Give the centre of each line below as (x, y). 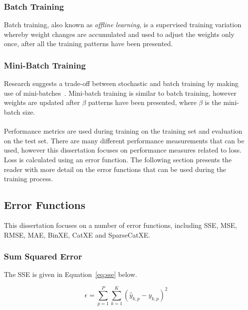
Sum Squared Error (43, 256)
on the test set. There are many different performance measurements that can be (124, 140)
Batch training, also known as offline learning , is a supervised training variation (123, 25)
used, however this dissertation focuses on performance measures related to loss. (123, 150)
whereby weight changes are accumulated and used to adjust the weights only (119, 34)
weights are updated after (42, 102)
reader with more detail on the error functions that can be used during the (115, 169)
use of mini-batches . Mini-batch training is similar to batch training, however (120, 93)
